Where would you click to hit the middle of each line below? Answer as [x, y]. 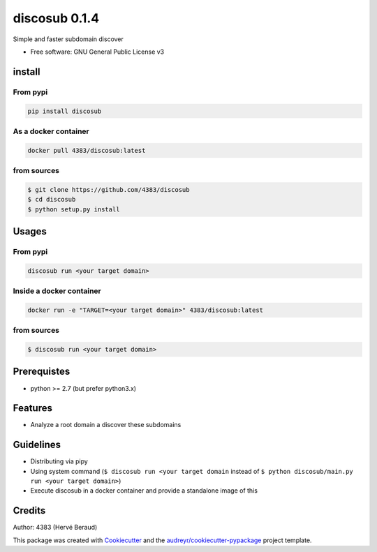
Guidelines [37, 445]
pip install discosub [65, 111]
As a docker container [51, 131]
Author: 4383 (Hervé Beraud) [55, 528]
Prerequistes [42, 372]
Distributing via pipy [59, 461]
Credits [29, 510]
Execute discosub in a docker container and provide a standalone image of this [144, 491]
